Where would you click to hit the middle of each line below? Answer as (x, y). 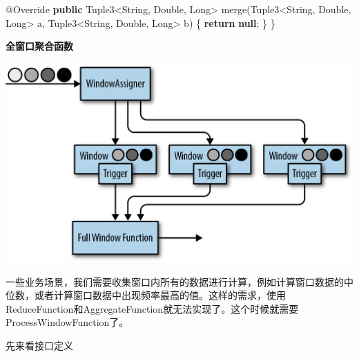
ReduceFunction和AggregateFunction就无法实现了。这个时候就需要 (152, 308)
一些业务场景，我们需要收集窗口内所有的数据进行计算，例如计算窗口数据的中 (179, 281)
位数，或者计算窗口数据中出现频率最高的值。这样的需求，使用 (146, 295)
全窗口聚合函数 (39, 46)
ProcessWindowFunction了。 (67, 322)
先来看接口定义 (39, 345)
